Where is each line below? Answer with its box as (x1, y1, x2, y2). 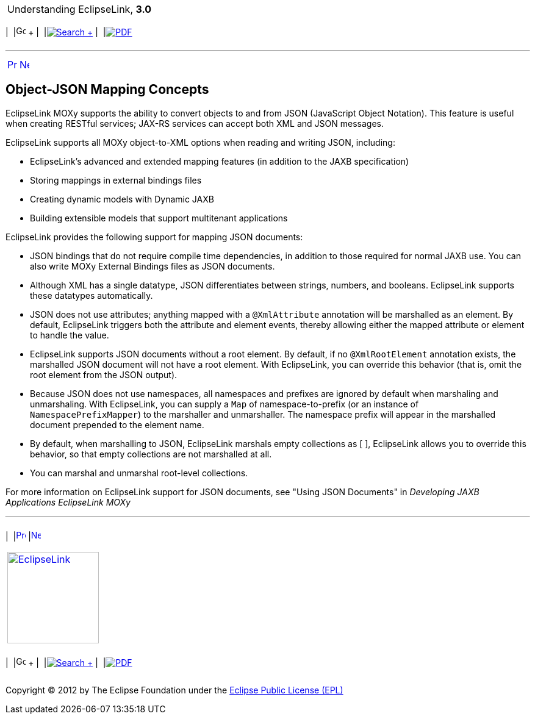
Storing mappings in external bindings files (30, 174, 202, 185)
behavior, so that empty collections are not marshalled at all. (30, 448, 272, 459)
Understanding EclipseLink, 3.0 (7, 3, 152, 15)
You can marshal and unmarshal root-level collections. (30, 467, 248, 478)
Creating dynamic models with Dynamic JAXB (30, 193, 214, 204)
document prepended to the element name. (30, 419, 204, 430)
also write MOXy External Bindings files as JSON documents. (30, 260, 275, 271)
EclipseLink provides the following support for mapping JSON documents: (5, 231, 303, 242)
